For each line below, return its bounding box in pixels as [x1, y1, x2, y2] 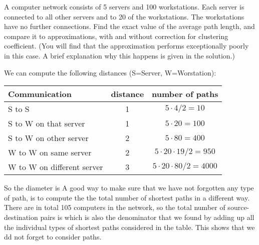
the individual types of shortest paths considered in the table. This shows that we [4, 221, 255, 232]
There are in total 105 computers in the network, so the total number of [4, 202, 225, 212]
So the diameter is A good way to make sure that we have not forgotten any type [4, 182, 254, 193]
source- [227, 202, 249, 212]
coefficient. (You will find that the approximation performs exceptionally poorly [4, 40, 249, 51]
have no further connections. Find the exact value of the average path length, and [4, 21, 255, 31]
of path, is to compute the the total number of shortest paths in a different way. [4, 192, 250, 202]
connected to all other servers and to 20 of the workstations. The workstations [4, 11, 244, 21]
